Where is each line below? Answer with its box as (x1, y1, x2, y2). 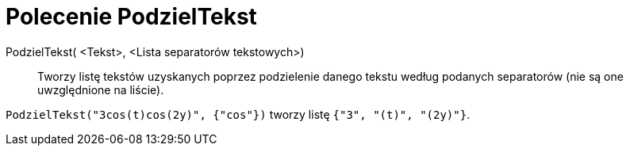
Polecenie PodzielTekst (6, 3, 257, 30)
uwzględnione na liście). (37, 82, 164, 97)
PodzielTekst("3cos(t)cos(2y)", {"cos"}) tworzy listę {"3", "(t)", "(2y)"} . (6, 107, 471, 121)
